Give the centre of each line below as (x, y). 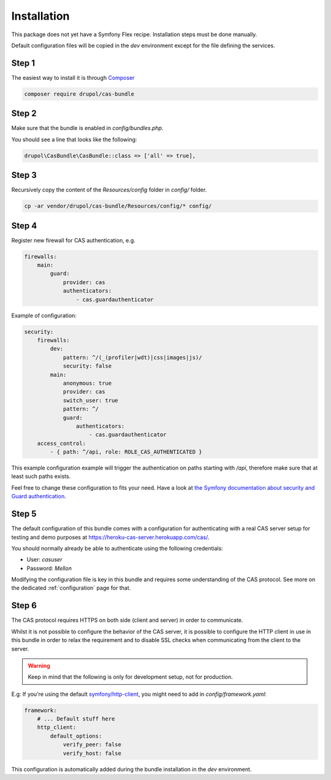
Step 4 (24, 226)
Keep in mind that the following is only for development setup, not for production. (130, 677)
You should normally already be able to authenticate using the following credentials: (117, 548)
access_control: (61, 443)
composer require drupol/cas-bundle (79, 94)
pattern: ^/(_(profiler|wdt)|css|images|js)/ (132, 357)
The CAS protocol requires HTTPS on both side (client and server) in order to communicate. (127, 620)
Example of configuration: (44, 315)
